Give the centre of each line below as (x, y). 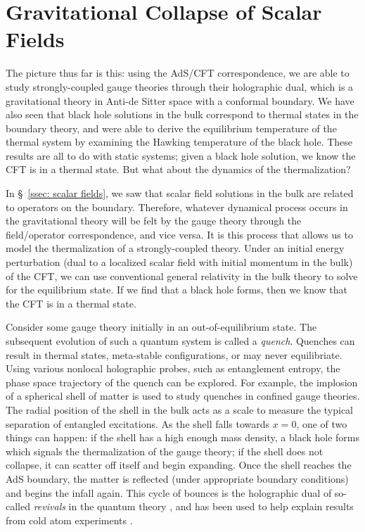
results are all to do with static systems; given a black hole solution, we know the (181, 155)
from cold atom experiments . (69, 520)
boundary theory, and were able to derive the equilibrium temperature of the (171, 128)
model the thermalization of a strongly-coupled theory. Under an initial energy (175, 248)
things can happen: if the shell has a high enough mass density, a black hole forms (183, 437)
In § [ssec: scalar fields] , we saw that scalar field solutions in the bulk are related (180, 193)
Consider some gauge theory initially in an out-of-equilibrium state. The (161, 327)
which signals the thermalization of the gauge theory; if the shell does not (165, 451)
